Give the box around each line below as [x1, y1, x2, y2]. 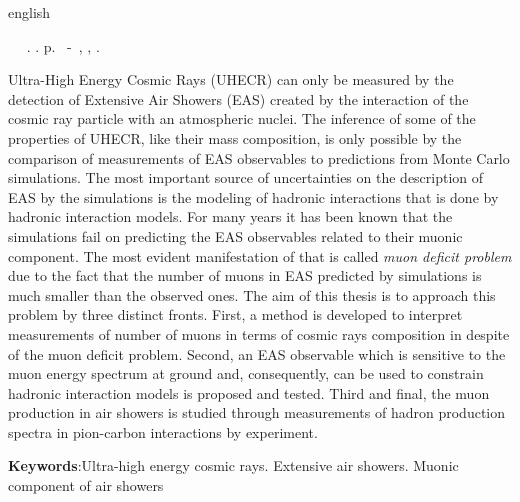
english [8, 2, 51, 22]
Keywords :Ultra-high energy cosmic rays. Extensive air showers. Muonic [8, 455, 459, 476]
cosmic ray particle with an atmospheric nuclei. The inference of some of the [8, 108, 476, 129]
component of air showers [8, 475, 164, 496]
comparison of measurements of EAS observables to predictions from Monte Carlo [8, 147, 510, 168]
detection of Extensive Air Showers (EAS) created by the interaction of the [8, 88, 469, 109]
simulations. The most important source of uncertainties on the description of [8, 167, 484, 188]
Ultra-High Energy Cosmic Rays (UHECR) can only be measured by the [8, 69, 454, 90]
